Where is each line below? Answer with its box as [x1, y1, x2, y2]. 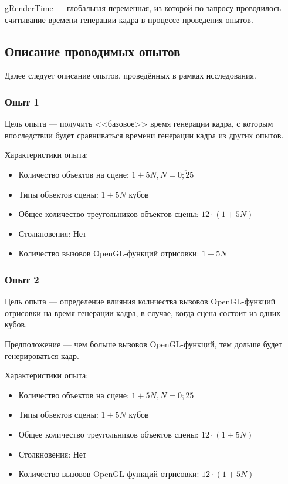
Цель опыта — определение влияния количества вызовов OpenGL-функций [5, 295, 276, 307]
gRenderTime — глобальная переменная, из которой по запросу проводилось [5, 2, 281, 13]
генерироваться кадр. [5, 349, 79, 361]
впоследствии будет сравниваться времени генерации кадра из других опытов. [5, 128, 284, 141]
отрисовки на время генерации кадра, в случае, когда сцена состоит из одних [5, 306, 281, 319]
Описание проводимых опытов [5, 42, 181, 60]
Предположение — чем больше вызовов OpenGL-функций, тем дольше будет [5, 337, 282, 350]
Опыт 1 [5, 94, 39, 109]
